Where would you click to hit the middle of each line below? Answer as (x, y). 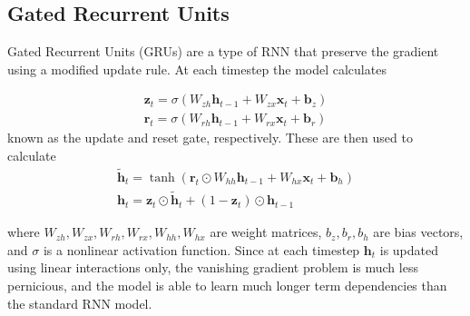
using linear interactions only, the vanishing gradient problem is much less (213, 267)
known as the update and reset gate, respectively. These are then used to (210, 138)
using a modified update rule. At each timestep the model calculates (197, 69)
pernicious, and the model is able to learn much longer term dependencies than (227, 285)
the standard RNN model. (80, 303)
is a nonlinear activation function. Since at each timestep (201, 249)
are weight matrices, (266, 232)
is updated (409, 249)
